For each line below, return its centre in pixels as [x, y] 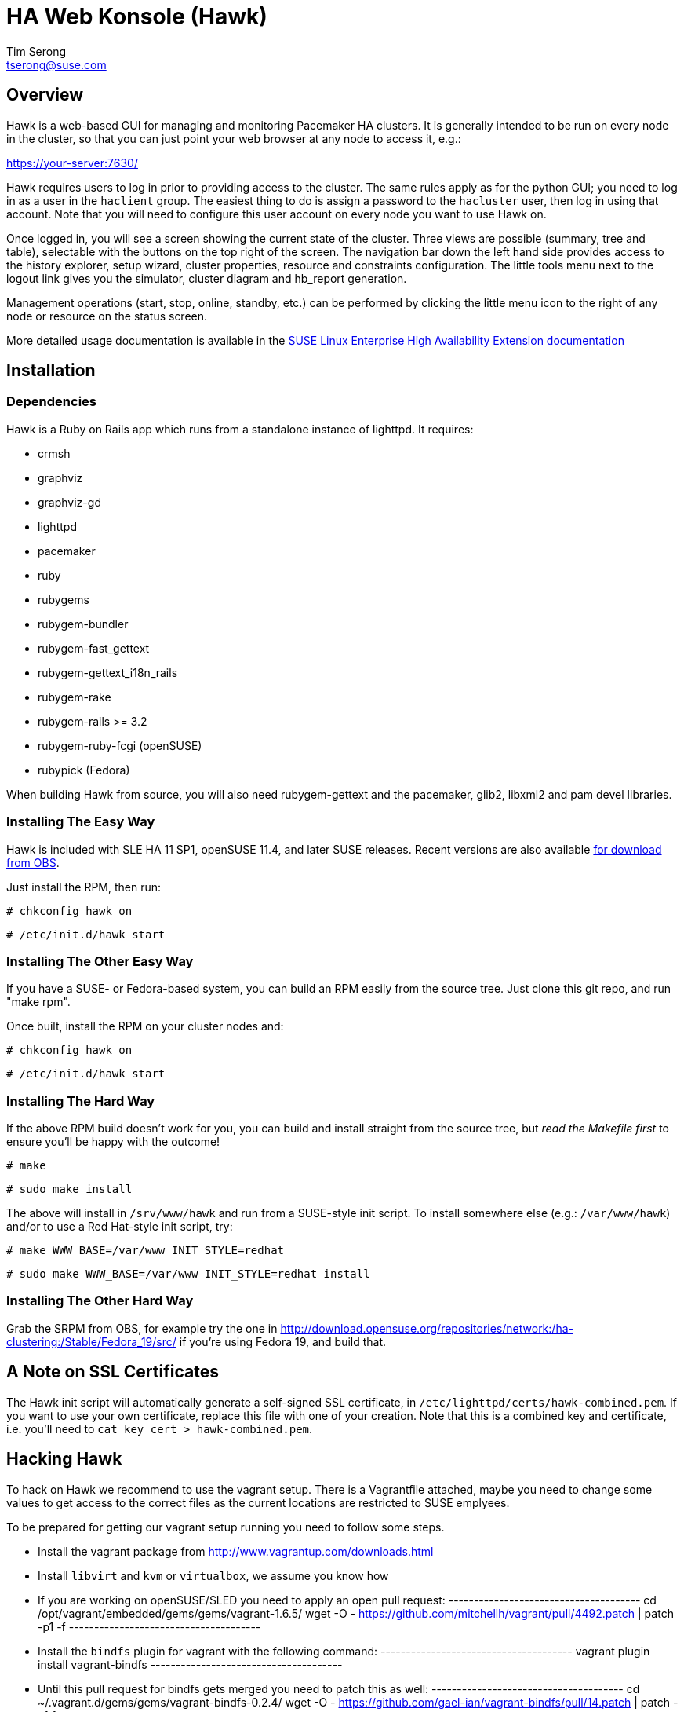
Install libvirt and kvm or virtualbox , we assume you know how [213, 1575]
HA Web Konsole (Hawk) [137, 16]
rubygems [64, 599]
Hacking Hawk [64, 1459]
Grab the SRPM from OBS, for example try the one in [142, 1328]
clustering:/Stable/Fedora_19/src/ [91, 1341]
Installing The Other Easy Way [100, 961]
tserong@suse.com [56, 64]
